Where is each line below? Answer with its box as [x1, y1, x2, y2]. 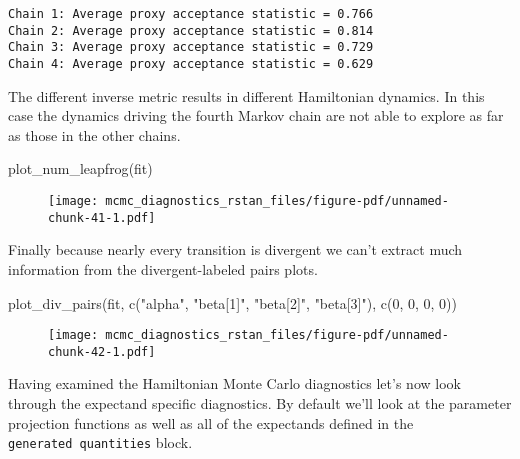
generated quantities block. [8, 432, 193, 453]
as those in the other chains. [8, 124, 181, 145]
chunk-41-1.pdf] [48, 210, 156, 225]
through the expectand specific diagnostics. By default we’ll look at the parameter [8, 393, 512, 413]
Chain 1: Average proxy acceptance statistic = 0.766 [8, 7, 374, 21]
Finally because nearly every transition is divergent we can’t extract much [8, 239, 463, 260]
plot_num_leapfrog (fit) [8, 158, 153, 179]
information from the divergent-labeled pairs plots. [8, 258, 318, 279]
